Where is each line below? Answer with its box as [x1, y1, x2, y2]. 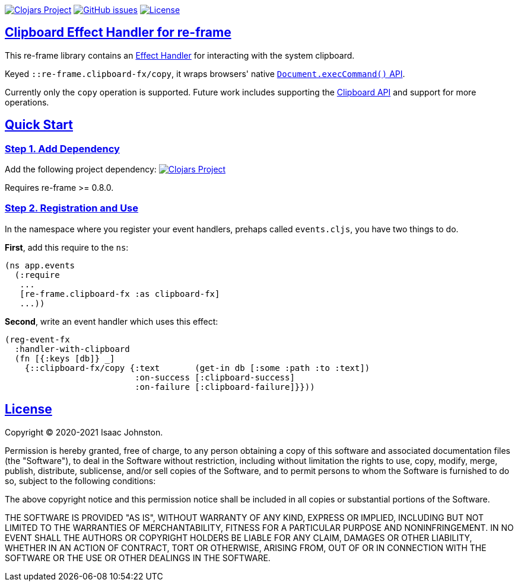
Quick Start [5, 117, 73, 133]
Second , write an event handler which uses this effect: [5, 316, 218, 326]
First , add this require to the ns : [5, 242, 129, 252]
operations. [5, 97, 49, 107]
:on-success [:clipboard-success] [135, 372, 295, 382]
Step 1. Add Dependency [5, 142, 120, 155]
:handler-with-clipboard [14, 344, 130, 354]
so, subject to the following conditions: [5, 475, 156, 486]
